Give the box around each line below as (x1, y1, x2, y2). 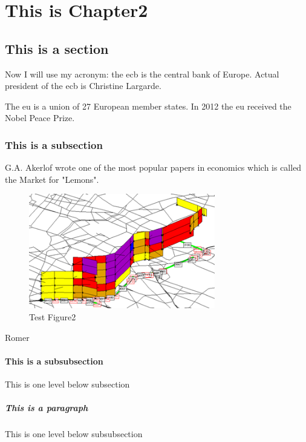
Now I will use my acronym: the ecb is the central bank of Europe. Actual (5, 67, 279, 80)
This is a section (5, 39, 109, 58)
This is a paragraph (5, 401, 88, 414)
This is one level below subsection (5, 377, 130, 390)
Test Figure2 (29, 310, 76, 323)
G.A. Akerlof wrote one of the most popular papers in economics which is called (5, 161, 302, 174)
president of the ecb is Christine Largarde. (5, 79, 161, 92)
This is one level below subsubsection (5, 427, 143, 440)
